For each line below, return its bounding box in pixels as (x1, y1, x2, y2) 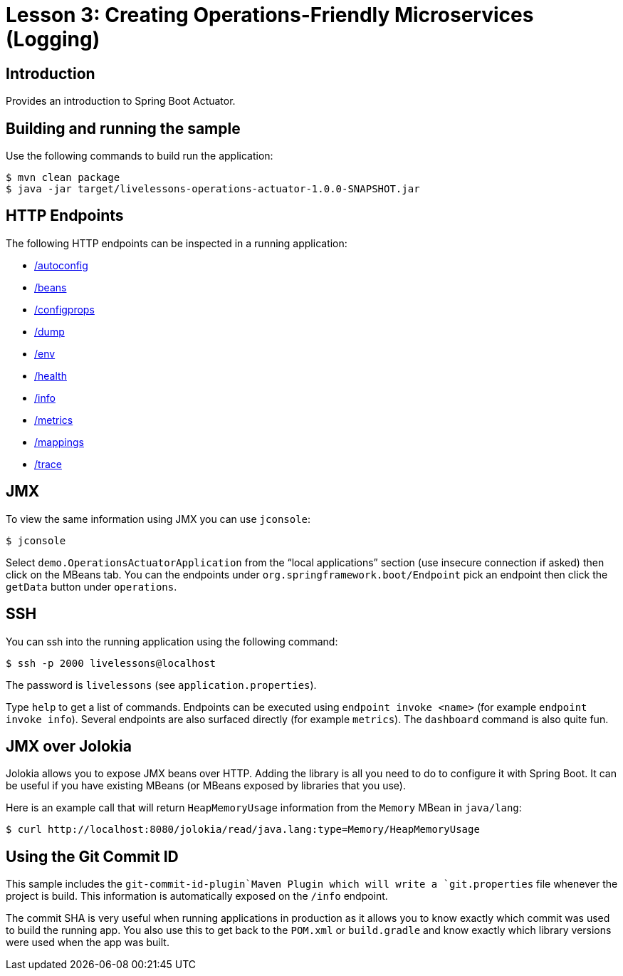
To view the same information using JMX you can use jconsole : (6, 512, 311, 525)
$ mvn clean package (6, 172, 120, 184)
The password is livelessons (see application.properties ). (6, 678, 317, 691)
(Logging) (6, 27, 100, 51)
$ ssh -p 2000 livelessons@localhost (6, 657, 216, 669)
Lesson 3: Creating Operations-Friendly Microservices (6, 3, 534, 27)
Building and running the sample (6, 119, 241, 137)
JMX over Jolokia (6, 737, 132, 755)
